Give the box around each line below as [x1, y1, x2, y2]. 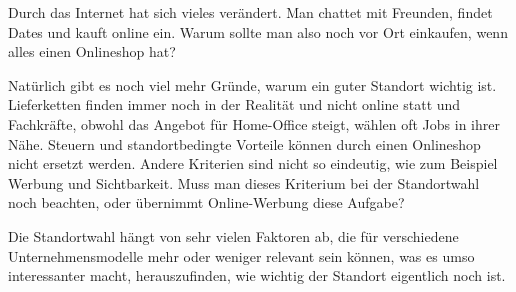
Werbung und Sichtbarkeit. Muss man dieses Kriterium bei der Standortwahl [8, 172, 480, 193]
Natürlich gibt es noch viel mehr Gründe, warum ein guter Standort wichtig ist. [8, 74, 497, 95]
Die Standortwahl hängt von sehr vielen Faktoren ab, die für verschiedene [8, 225, 459, 246]
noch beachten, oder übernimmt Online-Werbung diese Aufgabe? [8, 192, 405, 213]
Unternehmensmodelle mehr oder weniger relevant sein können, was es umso [8, 245, 475, 266]
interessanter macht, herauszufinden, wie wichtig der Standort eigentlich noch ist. [8, 265, 506, 286]
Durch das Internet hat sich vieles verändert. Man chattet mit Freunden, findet [8, 2, 493, 22]
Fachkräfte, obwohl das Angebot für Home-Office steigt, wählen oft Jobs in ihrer [8, 113, 500, 134]
